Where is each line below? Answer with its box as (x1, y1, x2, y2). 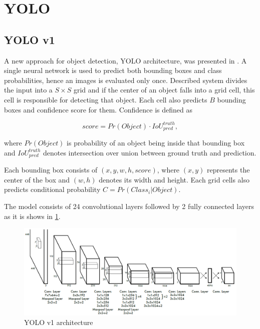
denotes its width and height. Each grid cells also (99, 174, 250, 184)
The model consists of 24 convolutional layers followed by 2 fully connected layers (4, 200, 254, 211)
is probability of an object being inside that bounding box (67, 137, 245, 148)
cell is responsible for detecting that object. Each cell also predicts (4, 94, 207, 104)
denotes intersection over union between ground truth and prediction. (43, 147, 256, 157)
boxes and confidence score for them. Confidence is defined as (4, 104, 193, 114)
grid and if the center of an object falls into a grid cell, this (73, 84, 255, 95)
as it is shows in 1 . (4, 210, 61, 221)
